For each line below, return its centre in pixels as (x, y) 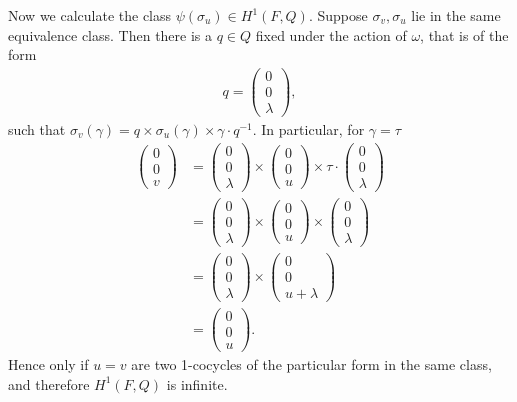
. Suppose (338, 15)
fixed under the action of (331, 34)
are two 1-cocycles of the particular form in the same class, (311, 364)
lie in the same (456, 15)
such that (37, 128)
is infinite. (197, 383)
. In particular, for (308, 128)
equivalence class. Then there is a (110, 34)
